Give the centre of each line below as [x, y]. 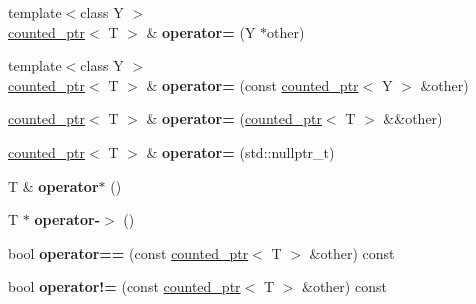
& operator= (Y [201, 31]
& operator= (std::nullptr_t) [240, 151]
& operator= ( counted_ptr [234, 118]
